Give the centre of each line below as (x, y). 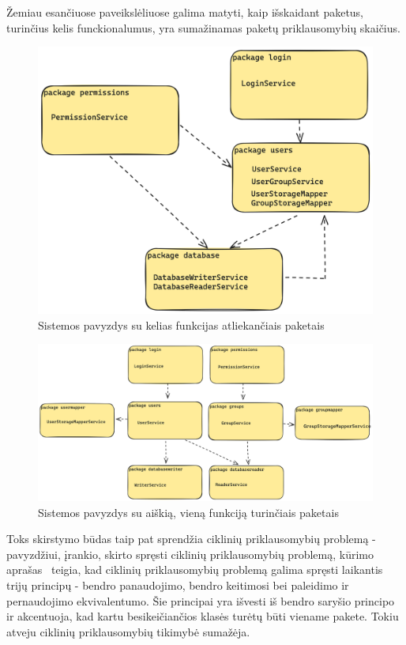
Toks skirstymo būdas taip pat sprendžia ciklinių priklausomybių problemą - (191, 539)
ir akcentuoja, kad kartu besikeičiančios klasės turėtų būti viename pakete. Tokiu (203, 616)
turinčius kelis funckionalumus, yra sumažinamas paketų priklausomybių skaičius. (203, 27)
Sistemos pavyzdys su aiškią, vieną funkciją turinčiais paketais (188, 512)
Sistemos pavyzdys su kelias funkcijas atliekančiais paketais (181, 324)
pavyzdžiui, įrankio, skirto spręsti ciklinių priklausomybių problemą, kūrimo (190, 554)
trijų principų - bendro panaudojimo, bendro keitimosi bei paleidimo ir (178, 585)
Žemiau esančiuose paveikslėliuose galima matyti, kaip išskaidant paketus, (185, 12)
